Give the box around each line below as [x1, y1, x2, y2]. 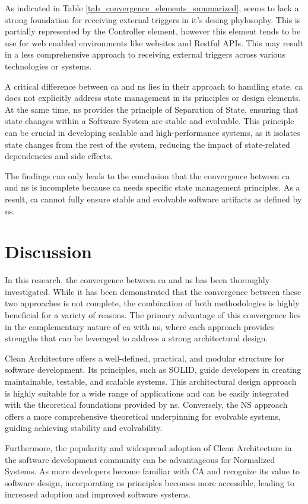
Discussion [5, 239, 92, 264]
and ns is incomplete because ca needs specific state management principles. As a [5, 181, 300, 194]
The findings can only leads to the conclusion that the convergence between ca [5, 169, 290, 182]
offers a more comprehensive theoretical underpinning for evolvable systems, [5, 410, 281, 422]
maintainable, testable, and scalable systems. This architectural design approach [5, 375, 297, 387]
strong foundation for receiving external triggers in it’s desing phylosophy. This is [5, 13, 301, 26]
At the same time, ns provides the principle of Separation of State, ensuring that [5, 103, 299, 115]
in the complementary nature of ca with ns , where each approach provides [5, 320, 274, 332]
